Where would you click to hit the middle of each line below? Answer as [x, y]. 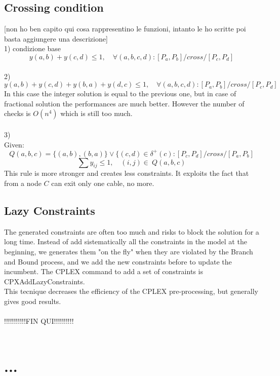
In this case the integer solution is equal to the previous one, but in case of [120, 93]
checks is [17, 113]
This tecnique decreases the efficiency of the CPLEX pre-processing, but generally [131, 291]
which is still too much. [96, 113]
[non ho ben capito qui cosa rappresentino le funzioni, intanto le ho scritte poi [125, 29]
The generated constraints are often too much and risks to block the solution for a [132, 231]
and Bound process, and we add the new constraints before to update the [118, 261]
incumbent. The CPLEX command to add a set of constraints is [104, 271]
